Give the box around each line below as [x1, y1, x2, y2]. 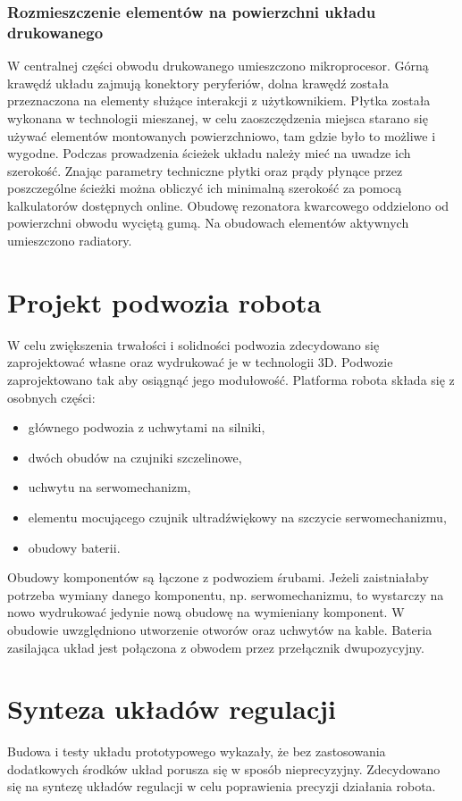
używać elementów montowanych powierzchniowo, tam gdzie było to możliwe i [7, 126, 436, 145]
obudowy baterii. [28, 538, 121, 556]
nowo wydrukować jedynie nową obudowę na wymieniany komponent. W [7, 603, 405, 622]
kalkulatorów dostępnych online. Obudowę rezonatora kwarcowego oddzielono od [7, 196, 449, 214]
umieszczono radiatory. [7, 231, 132, 250]
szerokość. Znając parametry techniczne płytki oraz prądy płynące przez [7, 161, 403, 179]
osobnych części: [7, 388, 96, 406]
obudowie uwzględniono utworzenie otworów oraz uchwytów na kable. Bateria [7, 620, 433, 638]
